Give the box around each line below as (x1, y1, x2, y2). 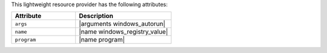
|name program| (79, 36, 125, 44)
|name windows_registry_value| (79, 28, 168, 36)
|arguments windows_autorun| (79, 20, 166, 28)
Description (79, 12, 114, 20)
